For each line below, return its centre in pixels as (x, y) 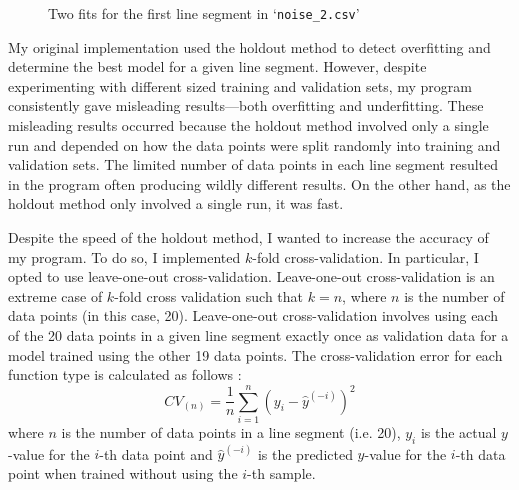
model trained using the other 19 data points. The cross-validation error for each (255, 354)
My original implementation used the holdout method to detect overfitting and (249, 46)
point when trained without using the (123, 472)
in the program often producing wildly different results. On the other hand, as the (259, 183)
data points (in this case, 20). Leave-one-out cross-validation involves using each (253, 315)
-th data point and (156, 453)
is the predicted (305, 453)
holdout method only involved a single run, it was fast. (176, 203)
